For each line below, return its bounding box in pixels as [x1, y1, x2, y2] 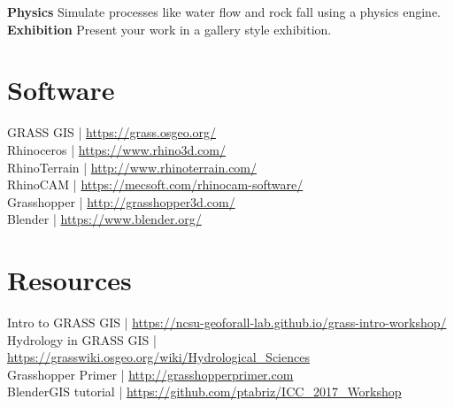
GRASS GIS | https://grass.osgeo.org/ [7, 123, 217, 142]
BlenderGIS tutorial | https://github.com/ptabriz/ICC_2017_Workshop [7, 382, 402, 401]
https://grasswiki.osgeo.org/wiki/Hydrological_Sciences [7, 348, 310, 366]
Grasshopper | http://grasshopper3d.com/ [7, 192, 235, 211]
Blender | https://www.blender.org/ [7, 210, 202, 228]
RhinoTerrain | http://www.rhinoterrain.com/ [7, 157, 258, 176]
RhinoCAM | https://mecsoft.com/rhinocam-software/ [7, 175, 304, 194]
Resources [7, 262, 132, 298]
